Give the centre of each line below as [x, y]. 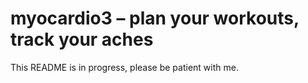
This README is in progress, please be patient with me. [124, 67]
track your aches [82, 39]
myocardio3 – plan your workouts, [155, 18]
